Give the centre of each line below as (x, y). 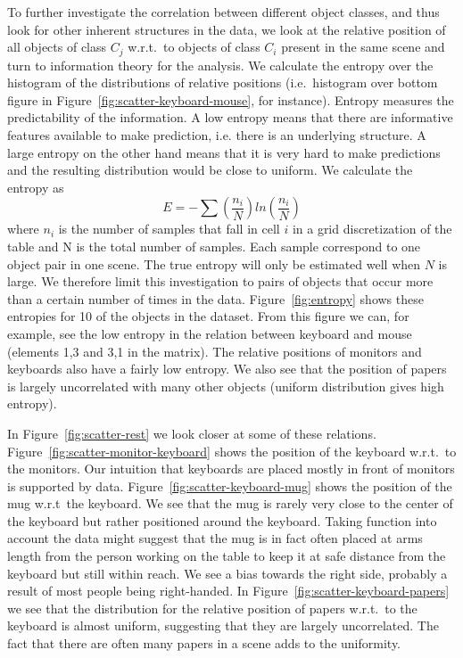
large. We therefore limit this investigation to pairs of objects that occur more (220, 281)
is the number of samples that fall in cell (169, 229)
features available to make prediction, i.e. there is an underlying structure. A (217, 135)
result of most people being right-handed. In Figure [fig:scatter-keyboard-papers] (228, 591)
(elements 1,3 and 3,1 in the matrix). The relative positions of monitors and (215, 351)
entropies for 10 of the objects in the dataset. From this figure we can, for (208, 316)
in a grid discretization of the (372, 229)
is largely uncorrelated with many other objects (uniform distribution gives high (226, 386)
